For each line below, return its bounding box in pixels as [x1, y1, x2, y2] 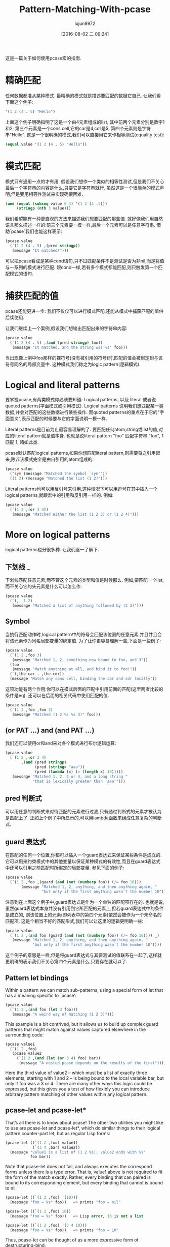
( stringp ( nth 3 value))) [16, 206, 71, 211]
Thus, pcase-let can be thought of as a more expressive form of [5, 1237, 139, 1243]
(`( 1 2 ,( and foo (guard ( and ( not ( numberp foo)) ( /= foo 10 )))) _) [10, 933, 159, 938]
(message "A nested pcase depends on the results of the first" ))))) [18, 1060, 168, 1066]
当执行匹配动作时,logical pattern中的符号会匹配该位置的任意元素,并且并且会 [5, 631, 162, 637]
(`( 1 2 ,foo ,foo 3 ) [10, 707, 53, 712]
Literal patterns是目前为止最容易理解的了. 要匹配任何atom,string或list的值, [5, 426, 159, 433]
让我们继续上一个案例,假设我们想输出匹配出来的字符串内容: [5, 325, 128, 331]
